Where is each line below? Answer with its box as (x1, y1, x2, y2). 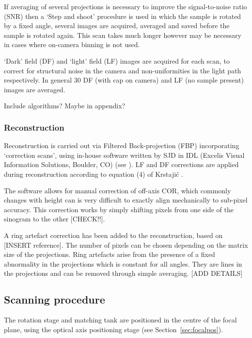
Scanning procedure (4, 292, 105, 307)
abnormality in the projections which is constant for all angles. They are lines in (4, 258, 242, 269)
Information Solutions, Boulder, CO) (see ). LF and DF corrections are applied (4, 159, 239, 169)
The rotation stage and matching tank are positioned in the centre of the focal (4, 315, 237, 325)
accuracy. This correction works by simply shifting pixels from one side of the (4, 204, 234, 214)
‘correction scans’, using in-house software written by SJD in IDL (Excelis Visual (4, 150, 245, 160)
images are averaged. (4, 84, 65, 94)
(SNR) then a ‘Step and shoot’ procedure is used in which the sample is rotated (4, 11, 241, 21)
